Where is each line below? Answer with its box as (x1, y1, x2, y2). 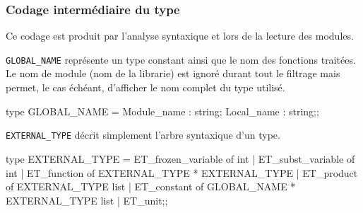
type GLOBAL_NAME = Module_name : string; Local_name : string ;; (6, 103, 319, 118)
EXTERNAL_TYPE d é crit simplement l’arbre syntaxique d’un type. (6, 127, 280, 142)
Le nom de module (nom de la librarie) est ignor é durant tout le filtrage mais (6, 66, 340, 81)
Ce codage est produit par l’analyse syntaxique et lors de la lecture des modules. (6, 28, 354, 43)
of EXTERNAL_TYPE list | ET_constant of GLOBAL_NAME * (6, 179, 296, 194)
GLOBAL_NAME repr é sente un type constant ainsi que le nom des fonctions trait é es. (6, 52, 356, 67)
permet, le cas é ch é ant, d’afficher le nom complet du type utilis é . (6, 80, 285, 95)
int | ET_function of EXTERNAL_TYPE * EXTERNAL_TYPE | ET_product (6, 165, 358, 180)
